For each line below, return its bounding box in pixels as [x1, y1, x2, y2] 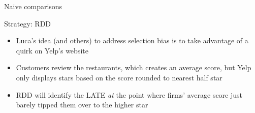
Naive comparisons [4, 1, 62, 11]
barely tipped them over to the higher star [16, 99, 148, 110]
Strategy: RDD [4, 18, 51, 29]
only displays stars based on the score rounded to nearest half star [16, 72, 222, 82]
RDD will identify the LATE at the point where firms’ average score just [16, 89, 243, 100]
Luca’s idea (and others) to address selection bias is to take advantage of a [16, 35, 248, 46]
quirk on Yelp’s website [16, 45, 88, 55]
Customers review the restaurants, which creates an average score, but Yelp [16, 62, 251, 73]
